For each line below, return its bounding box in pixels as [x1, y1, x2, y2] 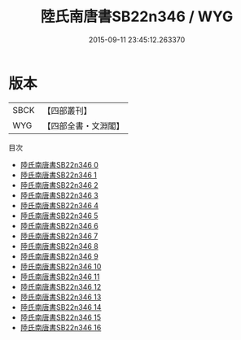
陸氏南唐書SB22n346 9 [20, 251, 99, 261]
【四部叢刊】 [42, 105, 92, 116]
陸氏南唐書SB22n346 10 [20, 261, 102, 271]
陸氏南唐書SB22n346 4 [20, 200, 99, 210]
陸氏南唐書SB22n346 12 [20, 281, 102, 291]
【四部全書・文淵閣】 [42, 120, 125, 131]
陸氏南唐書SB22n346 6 [20, 220, 99, 230]
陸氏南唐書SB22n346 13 [20, 292, 102, 302]
